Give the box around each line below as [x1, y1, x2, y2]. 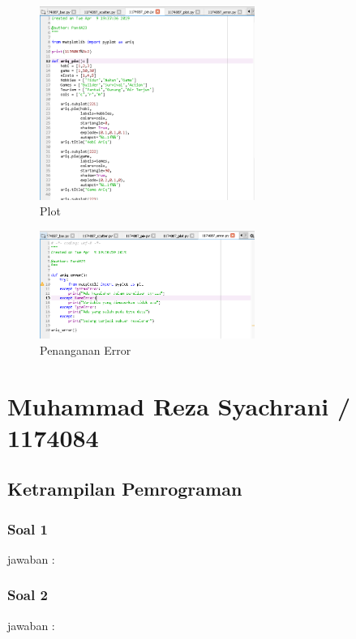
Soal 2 [7, 585, 48, 605]
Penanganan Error [40, 341, 131, 358]
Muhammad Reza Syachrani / [7, 389, 351, 422]
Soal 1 [7, 518, 48, 539]
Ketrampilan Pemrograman [7, 476, 242, 501]
